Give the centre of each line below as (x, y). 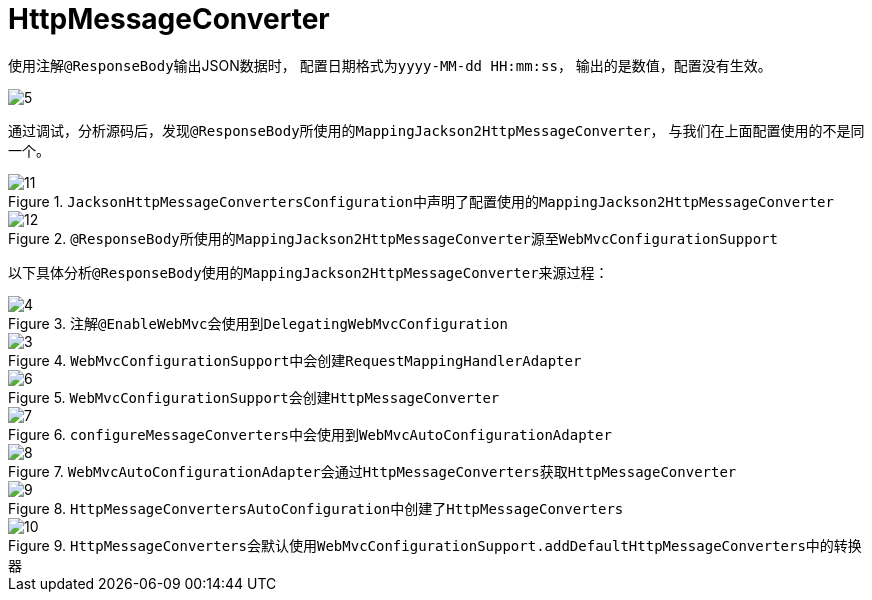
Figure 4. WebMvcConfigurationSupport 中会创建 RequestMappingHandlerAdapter (295, 360)
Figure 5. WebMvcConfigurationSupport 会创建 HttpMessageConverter (254, 397)
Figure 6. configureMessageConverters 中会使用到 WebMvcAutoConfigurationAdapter (310, 434)
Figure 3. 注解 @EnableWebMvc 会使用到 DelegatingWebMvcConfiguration (258, 323)
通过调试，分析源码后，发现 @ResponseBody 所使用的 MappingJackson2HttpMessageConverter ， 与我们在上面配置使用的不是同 (436, 130)
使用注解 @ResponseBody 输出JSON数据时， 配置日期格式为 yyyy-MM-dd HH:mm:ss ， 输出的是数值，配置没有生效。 (390, 65)
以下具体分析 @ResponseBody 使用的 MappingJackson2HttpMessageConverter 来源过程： (308, 272)
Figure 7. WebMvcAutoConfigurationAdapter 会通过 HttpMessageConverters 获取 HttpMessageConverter (372, 471)
